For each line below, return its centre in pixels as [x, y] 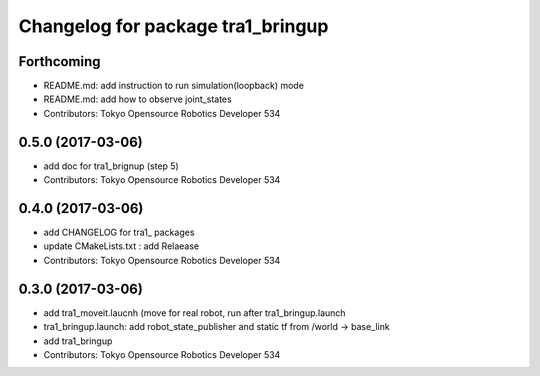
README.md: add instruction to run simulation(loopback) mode [174, 86]
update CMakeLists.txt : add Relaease [121, 246]
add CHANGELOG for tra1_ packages [119, 232]
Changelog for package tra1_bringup [173, 26]
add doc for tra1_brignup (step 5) [111, 166]
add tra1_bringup [78, 341]
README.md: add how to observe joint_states [137, 99]
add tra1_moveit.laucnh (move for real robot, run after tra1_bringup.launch [194, 312]
